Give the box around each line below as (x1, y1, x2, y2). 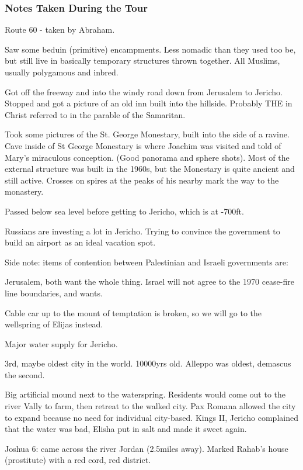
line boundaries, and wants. (5, 286, 103, 299)
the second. (5, 368, 45, 381)
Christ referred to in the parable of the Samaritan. (5, 108, 186, 120)
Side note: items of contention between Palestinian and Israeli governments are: (5, 255, 288, 268)
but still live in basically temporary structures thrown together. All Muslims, (5, 54, 280, 67)
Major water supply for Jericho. (5, 337, 118, 350)
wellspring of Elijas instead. (5, 318, 103, 330)
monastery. (5, 185, 44, 198)
